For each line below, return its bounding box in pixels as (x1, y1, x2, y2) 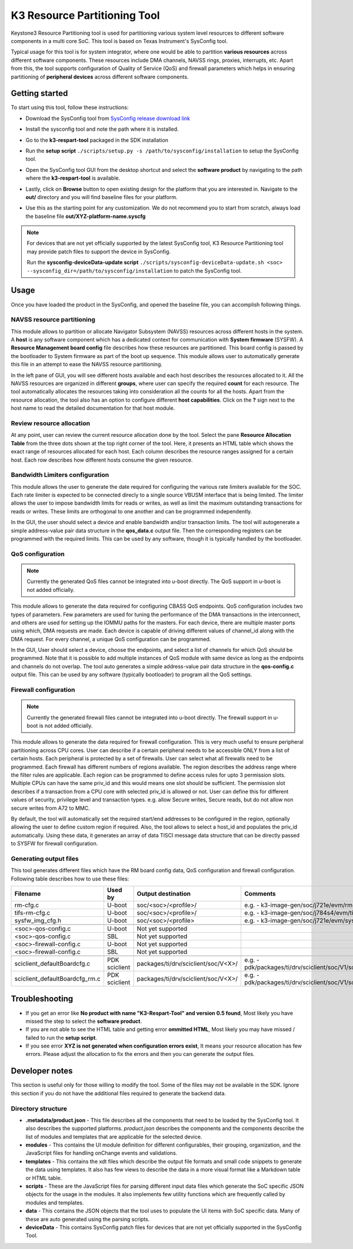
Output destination (136, 890, 191, 897)
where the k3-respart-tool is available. (25, 174, 121, 182)
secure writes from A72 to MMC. (11, 804, 91, 811)
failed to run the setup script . (25, 1034, 97, 1041)
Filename (14, 890, 41, 897)
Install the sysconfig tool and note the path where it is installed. (25, 125, 179, 132)
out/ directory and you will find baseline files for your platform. (25, 193, 178, 200)
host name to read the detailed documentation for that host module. (11, 405, 175, 412)
